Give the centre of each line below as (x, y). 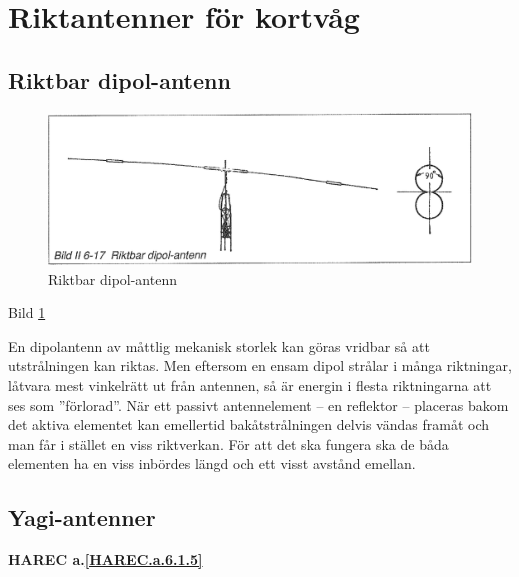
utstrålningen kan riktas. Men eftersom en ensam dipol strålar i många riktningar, (260, 365)
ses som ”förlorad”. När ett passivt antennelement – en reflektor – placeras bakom (258, 404)
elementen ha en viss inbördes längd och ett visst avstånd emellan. (212, 463)
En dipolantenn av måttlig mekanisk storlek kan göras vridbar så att (219, 345)
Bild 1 (27, 312)
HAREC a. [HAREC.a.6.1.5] (105, 559)
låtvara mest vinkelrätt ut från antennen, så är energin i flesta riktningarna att (250, 384)
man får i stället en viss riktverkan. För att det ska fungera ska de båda (228, 443)
